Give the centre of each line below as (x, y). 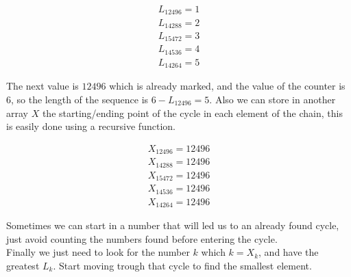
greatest (23, 265)
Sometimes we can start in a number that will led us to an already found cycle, (173, 225)
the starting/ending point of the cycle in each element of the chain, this (192, 113)
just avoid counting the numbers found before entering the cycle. (142, 238)
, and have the (289, 252)
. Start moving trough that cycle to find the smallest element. (182, 265)
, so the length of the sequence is (80, 100)
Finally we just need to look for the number (98, 252)
